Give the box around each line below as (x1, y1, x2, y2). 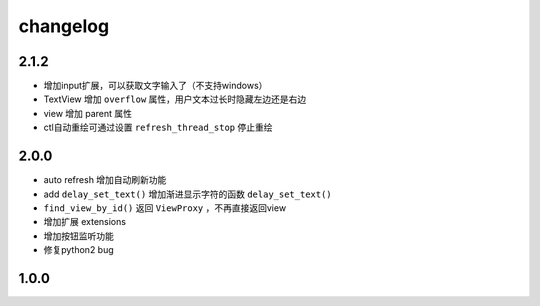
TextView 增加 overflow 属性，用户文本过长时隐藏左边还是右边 (43, 93, 307, 105)
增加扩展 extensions (43, 216, 127, 228)
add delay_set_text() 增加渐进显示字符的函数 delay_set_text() (43, 188, 332, 200)
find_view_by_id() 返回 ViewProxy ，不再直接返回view (43, 201, 287, 214)
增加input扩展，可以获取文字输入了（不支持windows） (43, 80, 268, 92)
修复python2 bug (43, 244, 114, 256)
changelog (18, 15, 110, 37)
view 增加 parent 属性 (43, 107, 133, 119)
